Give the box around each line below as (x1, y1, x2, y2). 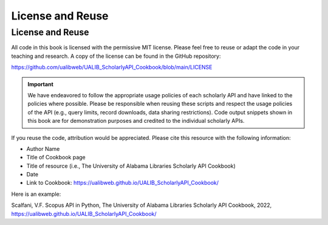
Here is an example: (11, 190, 61, 198)
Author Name (26, 145, 60, 152)
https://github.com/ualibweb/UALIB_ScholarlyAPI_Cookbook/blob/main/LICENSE (11, 64, 213, 71)
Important (27, 80, 54, 88)
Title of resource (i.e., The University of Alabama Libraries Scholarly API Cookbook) (26, 162, 236, 170)
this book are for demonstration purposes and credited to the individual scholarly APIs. (27, 117, 245, 125)
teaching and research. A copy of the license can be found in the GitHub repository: (11, 52, 221, 60)
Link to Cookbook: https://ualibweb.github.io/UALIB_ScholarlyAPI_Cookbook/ (26, 179, 219, 187)
